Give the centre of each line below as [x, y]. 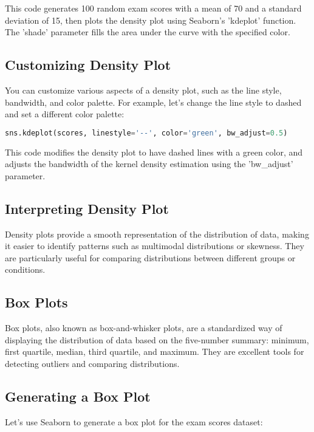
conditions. [25, 269]
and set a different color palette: [65, 114]
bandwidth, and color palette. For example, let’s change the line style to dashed [153, 102]
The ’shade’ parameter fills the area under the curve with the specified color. [148, 32]
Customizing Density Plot [88, 65]
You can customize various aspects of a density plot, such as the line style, [143, 90]
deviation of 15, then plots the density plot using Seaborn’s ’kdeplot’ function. [151, 20]
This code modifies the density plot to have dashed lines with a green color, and [154, 152]
